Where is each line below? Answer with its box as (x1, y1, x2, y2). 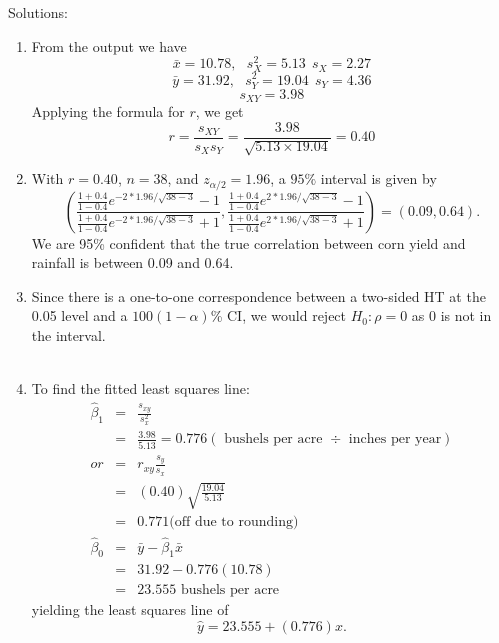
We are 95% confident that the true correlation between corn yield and (31, 232, 466, 253)
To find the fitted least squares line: (31, 378, 250, 399)
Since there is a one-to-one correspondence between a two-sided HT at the (31, 285, 486, 306)
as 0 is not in (411, 305, 492, 326)
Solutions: (8, 2, 68, 22)
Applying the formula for (31, 101, 185, 122)
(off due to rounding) (169, 515, 299, 530)
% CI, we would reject (210, 305, 347, 326)
